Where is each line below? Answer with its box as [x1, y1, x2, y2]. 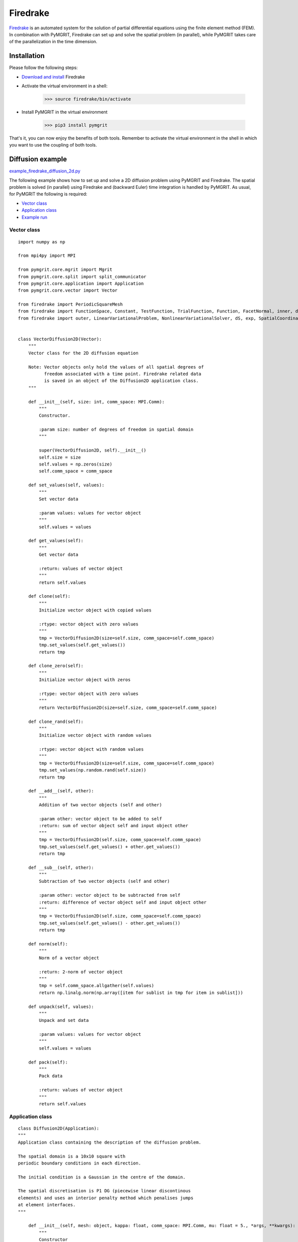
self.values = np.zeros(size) [39, 462, 113, 467]
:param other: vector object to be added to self [39, 816, 162, 822]
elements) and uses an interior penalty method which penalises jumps [18, 1195, 194, 1201]
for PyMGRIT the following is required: [9, 191, 87, 197]
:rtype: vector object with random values [39, 747, 144, 752]
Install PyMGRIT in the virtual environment [21, 109, 108, 115]
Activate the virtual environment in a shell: [21, 83, 108, 89]
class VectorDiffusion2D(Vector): [18, 336, 102, 342]
